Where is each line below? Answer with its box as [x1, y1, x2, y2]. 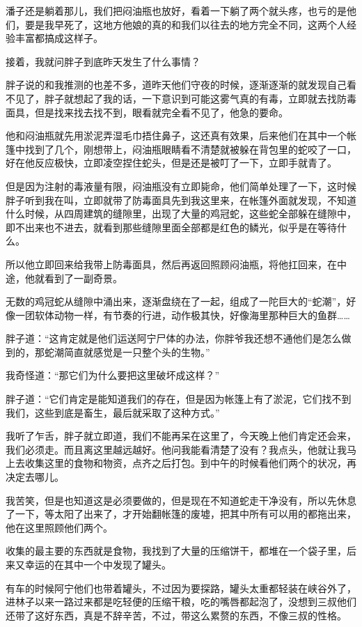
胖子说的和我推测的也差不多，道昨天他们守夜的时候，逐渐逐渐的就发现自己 [6, 77, 347, 92]
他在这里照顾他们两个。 [6, 520, 113, 534]
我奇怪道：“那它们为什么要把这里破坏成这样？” [6, 368, 220, 382]
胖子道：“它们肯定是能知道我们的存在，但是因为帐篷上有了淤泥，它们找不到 [6, 392, 352, 406]
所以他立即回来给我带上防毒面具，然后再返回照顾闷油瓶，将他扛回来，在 [6, 256, 337, 271]
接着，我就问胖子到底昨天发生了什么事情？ [6, 54, 200, 68]
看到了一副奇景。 [44, 270, 123, 285]
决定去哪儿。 [6, 470, 64, 484]
